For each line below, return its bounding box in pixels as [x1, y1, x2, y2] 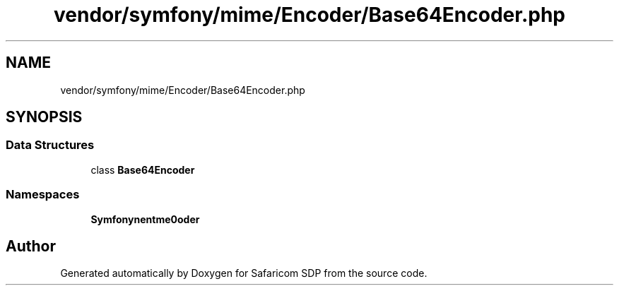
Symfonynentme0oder [90, 213, 200, 225]
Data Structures [6, 138, 95, 153]
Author [6, 237, 56, 255]
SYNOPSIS [6, 108, 83, 126]
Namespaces [6, 187, 80, 202]
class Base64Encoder [90, 163, 195, 176]
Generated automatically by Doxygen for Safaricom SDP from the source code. [60, 267, 428, 280]
